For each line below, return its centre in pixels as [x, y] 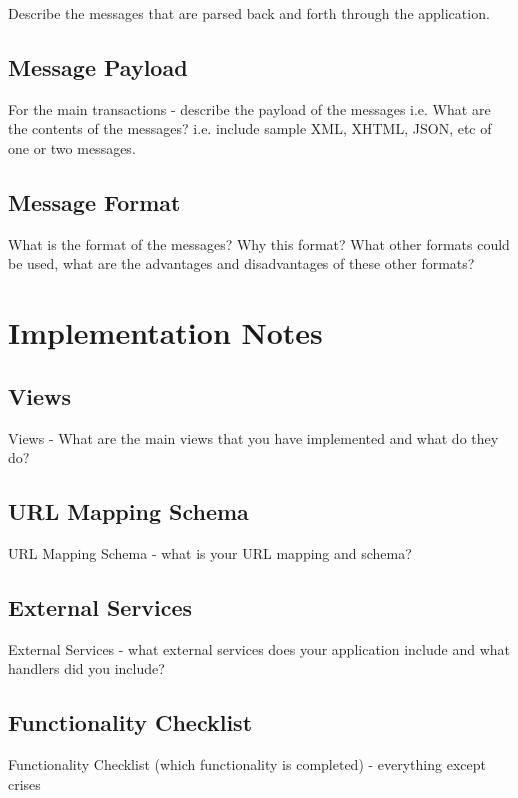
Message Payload [98, 66]
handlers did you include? [86, 668]
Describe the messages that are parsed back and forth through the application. [249, 13]
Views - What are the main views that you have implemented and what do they [253, 437]
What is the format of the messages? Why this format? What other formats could [259, 243]
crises [24, 783]
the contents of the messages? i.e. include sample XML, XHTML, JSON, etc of [250, 128]
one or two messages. [72, 147]
